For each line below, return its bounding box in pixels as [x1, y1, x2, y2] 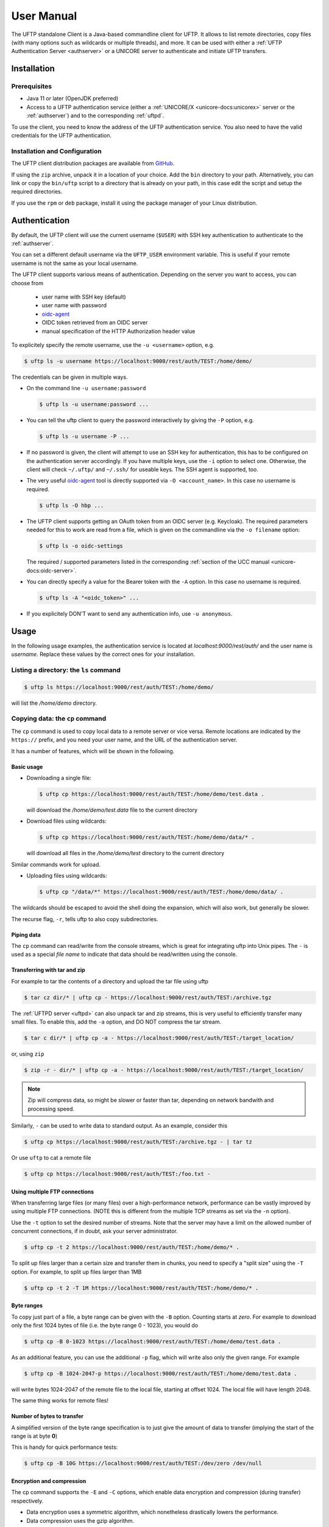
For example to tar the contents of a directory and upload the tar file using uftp [11, 977, 208, 985]
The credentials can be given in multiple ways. [11, 373, 128, 381]
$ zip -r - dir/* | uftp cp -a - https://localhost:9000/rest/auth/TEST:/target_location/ [24, 1066, 304, 1073]
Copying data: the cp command [11, 715, 107, 723]
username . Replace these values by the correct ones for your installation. [11, 651, 196, 658]
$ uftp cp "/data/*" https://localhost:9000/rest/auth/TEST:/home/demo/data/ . [39, 889, 284, 895]
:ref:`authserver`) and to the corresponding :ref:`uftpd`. [26, 112, 164, 119]
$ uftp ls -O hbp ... [39, 501, 104, 509]
